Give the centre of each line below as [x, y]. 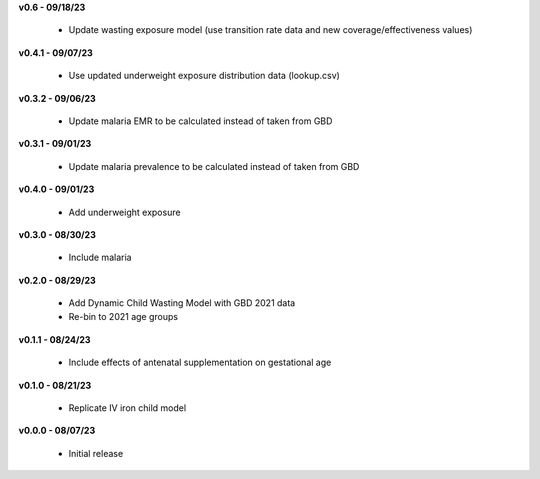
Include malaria [100, 257]
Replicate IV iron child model [127, 408]
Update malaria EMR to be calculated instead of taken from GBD [200, 121]
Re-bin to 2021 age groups [123, 317]
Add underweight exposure [124, 212]
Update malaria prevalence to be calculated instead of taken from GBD [214, 166]
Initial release [96, 453]
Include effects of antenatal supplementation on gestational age [200, 362]
